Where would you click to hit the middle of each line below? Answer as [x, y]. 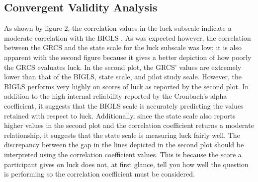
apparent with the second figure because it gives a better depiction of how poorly [128, 57]
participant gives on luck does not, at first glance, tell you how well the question [126, 164]
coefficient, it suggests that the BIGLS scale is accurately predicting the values [124, 105]
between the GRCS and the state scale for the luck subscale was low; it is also [123, 47]
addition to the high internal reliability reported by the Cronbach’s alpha [116, 96]
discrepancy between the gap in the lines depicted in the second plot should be [124, 145]
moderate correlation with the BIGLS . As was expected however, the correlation [128, 37]
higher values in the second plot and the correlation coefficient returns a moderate [129, 125]
